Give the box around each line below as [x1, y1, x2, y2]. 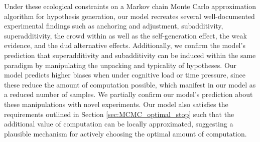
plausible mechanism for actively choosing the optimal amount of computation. [4, 128, 247, 138]
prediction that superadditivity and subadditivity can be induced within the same [4, 49, 256, 60]
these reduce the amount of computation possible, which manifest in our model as [4, 79, 256, 89]
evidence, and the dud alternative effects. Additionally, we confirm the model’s [4, 40, 245, 50]
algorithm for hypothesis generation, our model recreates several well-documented [4, 10, 255, 21]
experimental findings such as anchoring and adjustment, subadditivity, [4, 20, 223, 31]
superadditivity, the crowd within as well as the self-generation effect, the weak [4, 30, 247, 40]
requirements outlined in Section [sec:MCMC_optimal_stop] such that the [4, 108, 234, 119]
